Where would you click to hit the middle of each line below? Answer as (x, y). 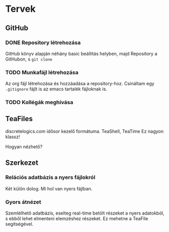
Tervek (20, 9)
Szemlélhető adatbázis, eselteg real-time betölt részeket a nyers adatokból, (85, 213)
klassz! (13, 137)
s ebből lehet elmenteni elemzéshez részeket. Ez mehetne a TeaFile (77, 218)
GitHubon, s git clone (29, 59)
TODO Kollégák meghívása (39, 102)
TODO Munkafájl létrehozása (42, 72)
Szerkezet (22, 163)
